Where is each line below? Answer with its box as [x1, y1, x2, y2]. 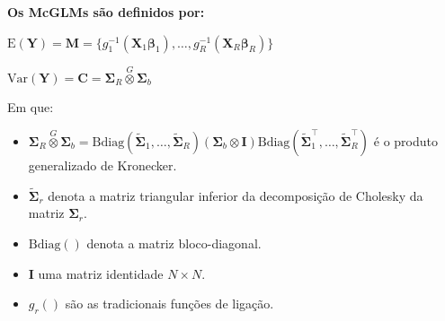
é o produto [373, 132, 438, 150]
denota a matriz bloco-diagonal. [86, 234, 262, 252]
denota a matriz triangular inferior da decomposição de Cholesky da [48, 186, 423, 204]
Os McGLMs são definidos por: [7, 3, 205, 21]
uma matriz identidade [38, 264, 164, 282]
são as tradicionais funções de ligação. [65, 294, 274, 313]
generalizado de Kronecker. [28, 156, 177, 174]
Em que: [7, 98, 54, 117]
